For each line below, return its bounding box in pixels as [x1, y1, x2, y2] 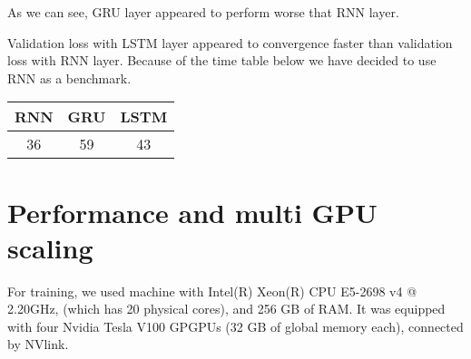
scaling [7, 228, 93, 266]
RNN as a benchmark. [7, 68, 132, 87]
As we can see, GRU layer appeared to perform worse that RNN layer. [7, 3, 399, 21]
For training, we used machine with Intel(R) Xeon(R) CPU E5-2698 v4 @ [7, 281, 417, 300]
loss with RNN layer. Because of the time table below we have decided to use [7, 51, 437, 70]
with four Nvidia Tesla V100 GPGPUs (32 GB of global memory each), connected [7, 316, 464, 335]
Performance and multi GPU [7, 193, 378, 230]
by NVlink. [7, 335, 69, 354]
